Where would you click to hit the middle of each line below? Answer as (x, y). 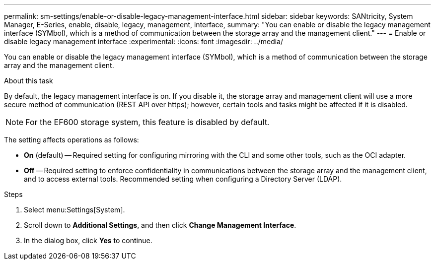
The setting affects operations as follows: (72, 140)
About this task (29, 81)
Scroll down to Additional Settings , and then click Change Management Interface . (160, 225)
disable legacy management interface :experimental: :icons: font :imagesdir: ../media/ (144, 41)
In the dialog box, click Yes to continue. (88, 240)
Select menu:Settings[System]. (74, 210)
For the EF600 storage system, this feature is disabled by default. (147, 122)
